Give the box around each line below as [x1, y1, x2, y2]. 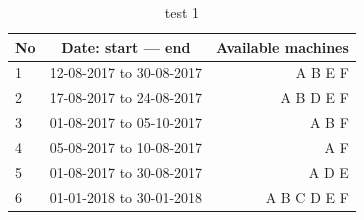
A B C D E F [265, 186, 349, 207]
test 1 [164, 2, 200, 22]
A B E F [295, 62, 349, 83]
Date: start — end [61, 36, 191, 57]
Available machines [216, 36, 349, 57]
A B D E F [280, 87, 349, 108]
